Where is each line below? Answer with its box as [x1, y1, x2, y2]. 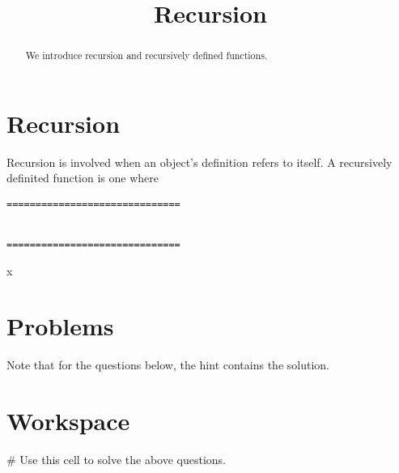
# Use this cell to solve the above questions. [6, 451, 226, 468]
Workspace [6, 404, 130, 437]
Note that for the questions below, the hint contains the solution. [6, 356, 329, 373]
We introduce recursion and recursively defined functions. [25, 49, 268, 62]
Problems [6, 309, 114, 343]
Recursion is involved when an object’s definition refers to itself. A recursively [6, 153, 393, 170]
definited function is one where [6, 169, 159, 186]
